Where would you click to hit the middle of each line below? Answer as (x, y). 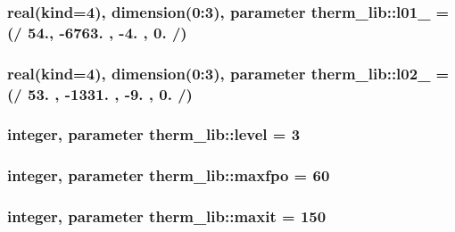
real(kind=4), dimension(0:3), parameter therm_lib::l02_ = (228, 73)
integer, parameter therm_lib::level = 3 (154, 134)
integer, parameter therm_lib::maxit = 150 (167, 216)
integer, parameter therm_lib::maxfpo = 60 (169, 175)
